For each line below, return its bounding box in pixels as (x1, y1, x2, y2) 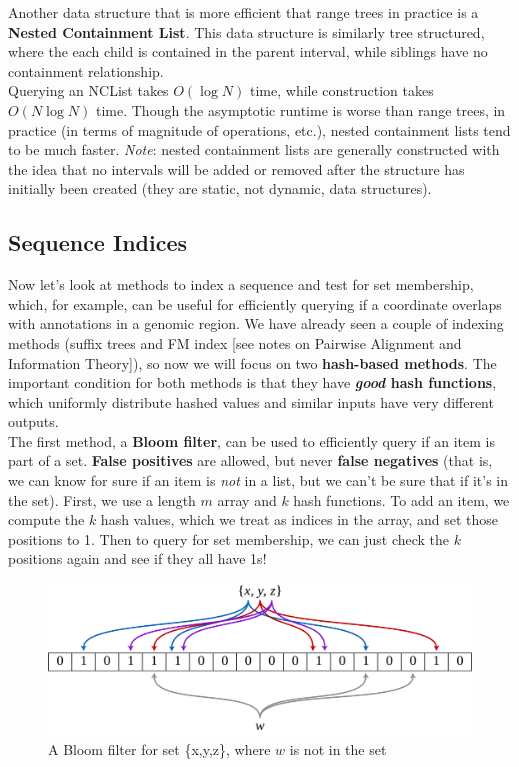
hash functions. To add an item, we (293, 489, 510, 510)
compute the (8, 509, 85, 530)
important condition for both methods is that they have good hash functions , (8, 372, 497, 393)
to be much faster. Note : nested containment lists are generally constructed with (8, 139, 500, 160)
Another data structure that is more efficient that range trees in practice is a (8, 2, 479, 22)
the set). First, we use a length (8, 489, 196, 510)
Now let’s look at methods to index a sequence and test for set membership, (8, 274, 474, 295)
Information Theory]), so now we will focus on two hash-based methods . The (8, 352, 497, 373)
